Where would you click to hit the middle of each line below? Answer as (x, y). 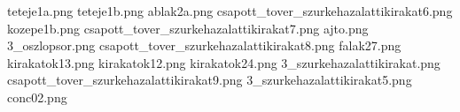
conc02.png (37, 97)
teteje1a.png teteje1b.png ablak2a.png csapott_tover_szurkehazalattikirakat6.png (230, 11)
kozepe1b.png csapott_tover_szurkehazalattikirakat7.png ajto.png (188, 28)
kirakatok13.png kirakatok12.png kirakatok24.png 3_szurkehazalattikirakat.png (224, 62)
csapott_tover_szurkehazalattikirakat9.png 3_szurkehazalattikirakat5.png (210, 80)
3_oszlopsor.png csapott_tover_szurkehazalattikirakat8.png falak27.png (204, 45)
